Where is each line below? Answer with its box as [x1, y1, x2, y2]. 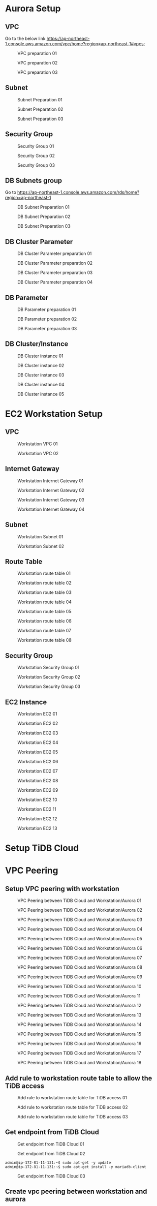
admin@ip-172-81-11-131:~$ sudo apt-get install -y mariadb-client [5, 1164, 147, 1169]
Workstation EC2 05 [17, 749, 58, 755]
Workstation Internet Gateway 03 [17, 496, 85, 502]
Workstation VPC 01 [17, 441, 58, 447]
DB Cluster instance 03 [17, 372, 64, 378]
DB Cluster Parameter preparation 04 [17, 279, 93, 285]
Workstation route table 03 [17, 589, 72, 595]
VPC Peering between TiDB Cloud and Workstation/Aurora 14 [17, 1021, 142, 1027]
